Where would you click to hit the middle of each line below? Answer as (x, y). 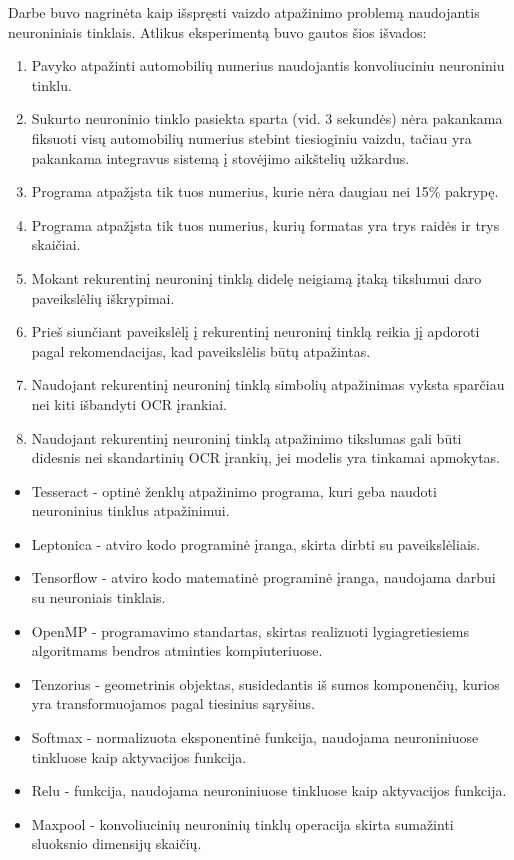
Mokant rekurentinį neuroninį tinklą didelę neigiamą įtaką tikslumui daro (256, 277)
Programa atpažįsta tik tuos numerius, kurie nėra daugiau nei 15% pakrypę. (265, 191)
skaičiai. (56, 244)
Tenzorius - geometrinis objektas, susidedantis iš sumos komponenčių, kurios (265, 683)
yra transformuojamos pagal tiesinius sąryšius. (173, 703)
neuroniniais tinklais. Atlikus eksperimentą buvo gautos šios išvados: (217, 31)
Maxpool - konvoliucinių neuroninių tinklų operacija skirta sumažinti (242, 823)
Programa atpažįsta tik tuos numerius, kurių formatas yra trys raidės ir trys (265, 224)
